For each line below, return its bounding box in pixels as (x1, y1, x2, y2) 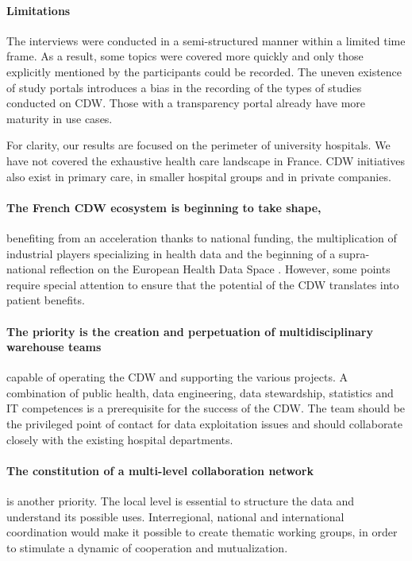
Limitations (6, 2, 71, 18)
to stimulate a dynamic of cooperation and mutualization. (6, 539, 288, 555)
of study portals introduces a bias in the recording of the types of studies (6, 79, 362, 95)
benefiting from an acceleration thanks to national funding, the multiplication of (6, 229, 397, 246)
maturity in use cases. (6, 110, 113, 126)
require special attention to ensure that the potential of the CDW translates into (6, 276, 399, 292)
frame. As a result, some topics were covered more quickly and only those (6, 48, 364, 64)
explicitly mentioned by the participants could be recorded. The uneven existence (6, 63, 402, 79)
